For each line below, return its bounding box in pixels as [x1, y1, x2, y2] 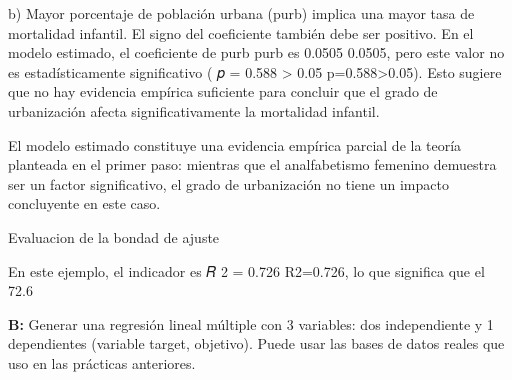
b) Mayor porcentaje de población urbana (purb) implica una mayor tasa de [8, 3, 475, 23]
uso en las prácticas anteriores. [8, 352, 196, 373]
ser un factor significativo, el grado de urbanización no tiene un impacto [8, 173, 449, 194]
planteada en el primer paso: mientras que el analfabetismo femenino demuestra [8, 154, 497, 175]
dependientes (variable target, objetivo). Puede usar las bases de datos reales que [8, 333, 505, 354]
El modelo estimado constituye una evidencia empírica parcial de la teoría [8, 134, 462, 155]
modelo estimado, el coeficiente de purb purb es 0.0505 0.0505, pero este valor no [8, 42, 505, 63]
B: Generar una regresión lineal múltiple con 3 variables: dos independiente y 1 [8, 313, 494, 334]
